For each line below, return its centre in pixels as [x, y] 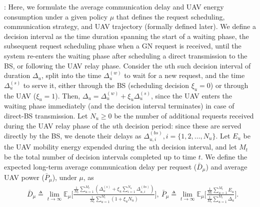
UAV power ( [24, 177]
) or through [229, 85]
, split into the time [71, 75]
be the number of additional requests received [184, 115]
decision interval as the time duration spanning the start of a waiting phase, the [126, 36]
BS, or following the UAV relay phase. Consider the [83, 65]
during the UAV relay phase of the [57, 125]
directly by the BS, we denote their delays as [73, 135]
